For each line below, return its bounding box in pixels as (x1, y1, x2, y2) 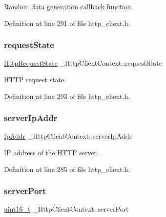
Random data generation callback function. (4, 1, 133, 11)
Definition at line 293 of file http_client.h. (4, 91, 130, 101)
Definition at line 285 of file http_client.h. (4, 164, 130, 174)
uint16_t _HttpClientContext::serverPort (4, 204, 129, 214)
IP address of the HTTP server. (4, 147, 99, 157)
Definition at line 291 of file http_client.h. (4, 18, 130, 28)
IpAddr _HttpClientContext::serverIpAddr (4, 131, 132, 141)
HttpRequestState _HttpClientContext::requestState (4, 58, 162, 68)
